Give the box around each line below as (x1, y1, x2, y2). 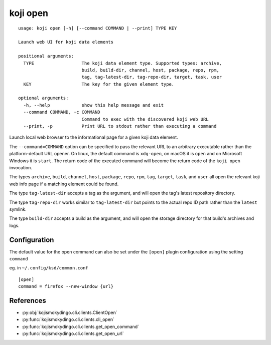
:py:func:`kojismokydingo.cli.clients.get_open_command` (22, 323, 140, 329)
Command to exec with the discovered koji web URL (81, 116, 209, 122)
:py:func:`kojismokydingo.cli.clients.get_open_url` (22, 330, 124, 336)
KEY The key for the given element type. (23, 81, 175, 87)
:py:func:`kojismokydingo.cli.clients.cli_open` (22, 316, 115, 322)
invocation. (9, 164, 33, 170)
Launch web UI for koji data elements (18, 39, 114, 45)
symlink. (9, 206, 27, 212)
